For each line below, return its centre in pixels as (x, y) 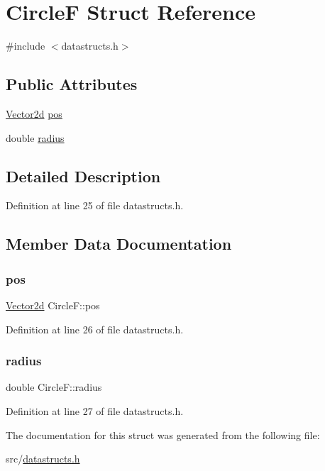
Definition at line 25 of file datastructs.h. (95, 205)
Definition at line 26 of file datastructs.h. (95, 329)
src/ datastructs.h (43, 459)
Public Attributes (72, 84)
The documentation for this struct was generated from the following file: (163, 434)
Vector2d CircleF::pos (53, 305)
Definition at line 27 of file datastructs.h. (95, 410)
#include (26, 46)
